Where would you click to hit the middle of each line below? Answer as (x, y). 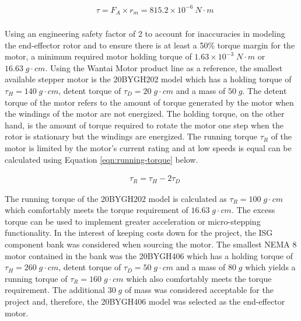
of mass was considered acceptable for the (199, 290)
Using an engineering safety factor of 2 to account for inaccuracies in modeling (145, 34)
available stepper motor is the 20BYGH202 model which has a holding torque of (148, 79)
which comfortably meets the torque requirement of (97, 210)
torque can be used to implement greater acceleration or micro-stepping (133, 221)
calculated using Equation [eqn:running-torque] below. (101, 159)
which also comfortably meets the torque (199, 278)
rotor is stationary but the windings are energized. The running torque (131, 136)
